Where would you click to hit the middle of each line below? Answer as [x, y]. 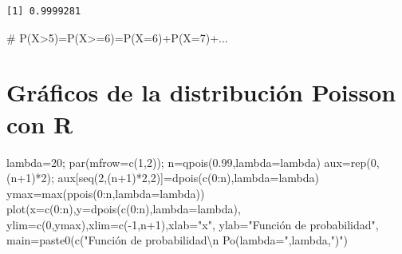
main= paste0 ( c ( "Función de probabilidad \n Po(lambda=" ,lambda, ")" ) [177, 240]
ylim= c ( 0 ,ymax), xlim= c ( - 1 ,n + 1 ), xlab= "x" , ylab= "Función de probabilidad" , [193, 224]
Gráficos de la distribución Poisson [201, 92]
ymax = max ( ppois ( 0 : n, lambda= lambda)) [106, 193]
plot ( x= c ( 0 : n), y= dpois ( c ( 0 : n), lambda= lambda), [124, 209]
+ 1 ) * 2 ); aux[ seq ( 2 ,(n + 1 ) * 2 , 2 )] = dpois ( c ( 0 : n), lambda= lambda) [168, 178]
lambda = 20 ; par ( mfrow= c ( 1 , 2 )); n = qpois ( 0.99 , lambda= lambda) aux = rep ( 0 [191, 162]
